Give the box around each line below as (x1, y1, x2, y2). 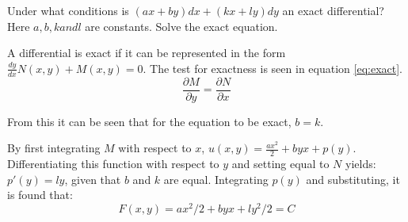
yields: (345, 155, 376, 172)
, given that (64, 170, 121, 187)
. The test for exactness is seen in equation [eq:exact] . (143, 59, 402, 76)
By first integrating (7, 140, 101, 156)
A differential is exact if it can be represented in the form (7, 44, 286, 61)
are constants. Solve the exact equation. (85, 17, 278, 34)
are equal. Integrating (163, 170, 269, 187)
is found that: (7, 186, 73, 203)
